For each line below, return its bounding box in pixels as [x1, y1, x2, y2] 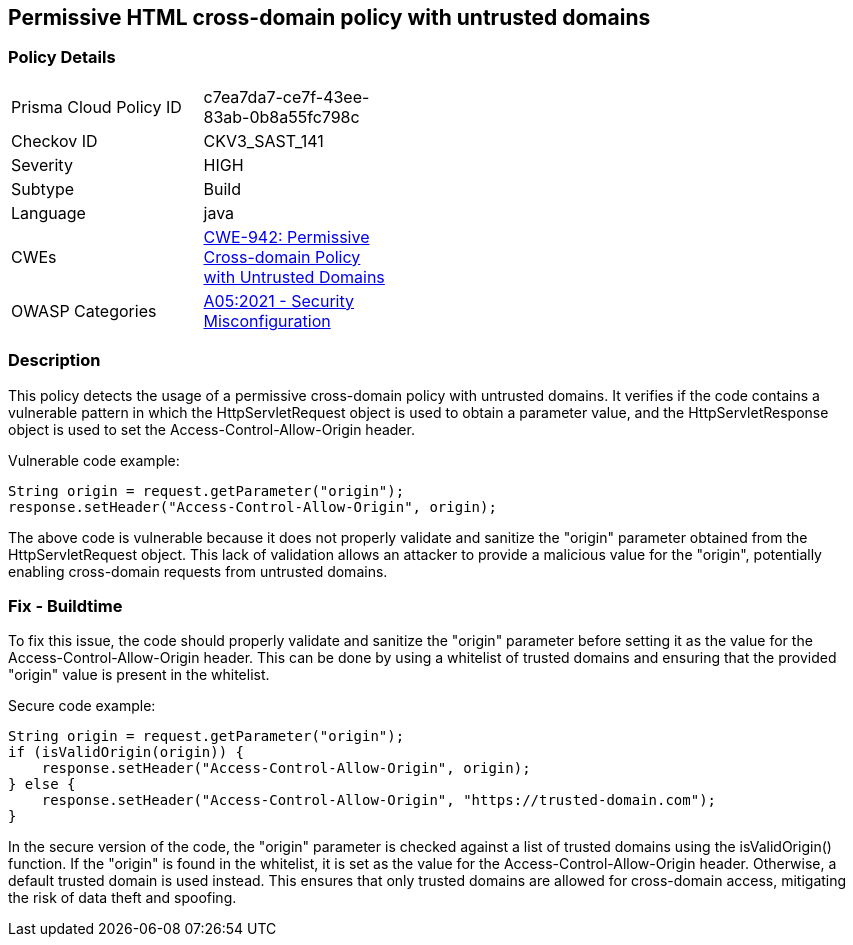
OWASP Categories [11, 300, 157, 321]
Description [8, 350, 101, 371]
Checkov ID [11, 130, 98, 151]
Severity [11, 154, 73, 175]
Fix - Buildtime [8, 595, 123, 616]
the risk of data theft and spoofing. [8, 889, 237, 907]
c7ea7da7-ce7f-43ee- [203, 86, 370, 107]
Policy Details [8, 47, 116, 68]
